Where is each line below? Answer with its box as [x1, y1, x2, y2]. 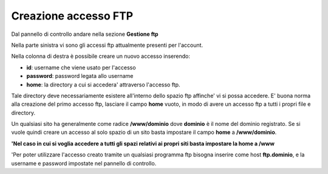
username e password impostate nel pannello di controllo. [11, 159, 157, 167]
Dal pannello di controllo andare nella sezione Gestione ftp [11, 30, 159, 38]
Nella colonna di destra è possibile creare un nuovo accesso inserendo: [11, 52, 191, 60]
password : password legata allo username [26, 72, 134, 80]
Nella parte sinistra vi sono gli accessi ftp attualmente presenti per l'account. [11, 41, 203, 49]
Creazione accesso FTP [11, 9, 134, 23]
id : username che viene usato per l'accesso [26, 64, 136, 71]
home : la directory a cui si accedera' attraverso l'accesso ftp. [26, 81, 180, 88]
